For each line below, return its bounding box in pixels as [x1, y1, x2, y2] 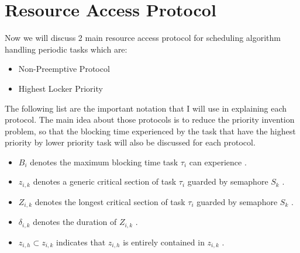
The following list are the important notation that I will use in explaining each [5, 102, 287, 114]
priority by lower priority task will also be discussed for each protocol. [5, 136, 256, 148]
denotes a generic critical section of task [33, 175, 177, 188]
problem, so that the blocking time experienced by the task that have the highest [5, 124, 296, 137]
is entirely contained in [123, 235, 205, 248]
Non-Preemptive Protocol [18, 63, 110, 75]
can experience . [189, 155, 247, 168]
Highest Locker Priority [18, 82, 103, 94]
